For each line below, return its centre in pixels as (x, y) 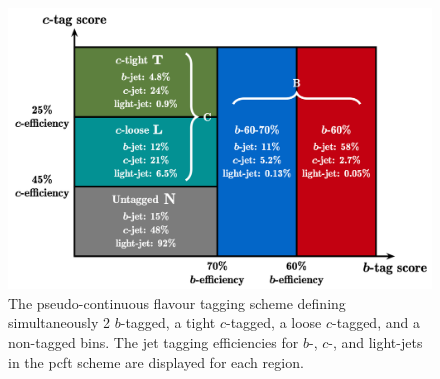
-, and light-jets (375, 341)
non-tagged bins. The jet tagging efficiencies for (153, 341)
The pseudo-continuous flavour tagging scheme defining (177, 302)
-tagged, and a (376, 322)
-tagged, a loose (273, 322)
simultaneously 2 (59, 322)
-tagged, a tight (168, 322)
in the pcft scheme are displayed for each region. (156, 361)
